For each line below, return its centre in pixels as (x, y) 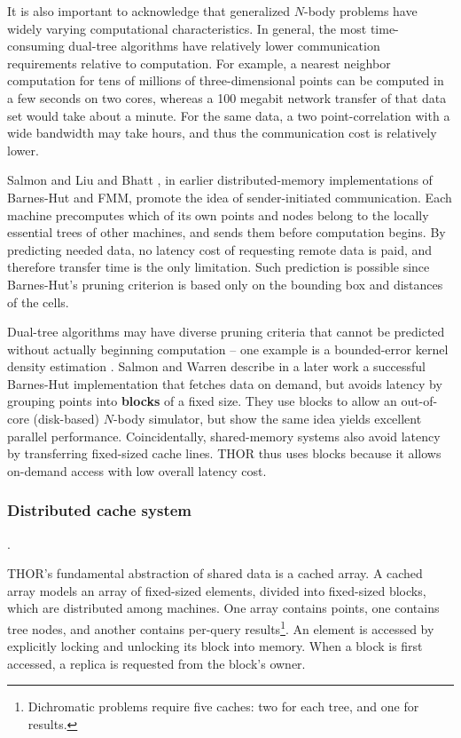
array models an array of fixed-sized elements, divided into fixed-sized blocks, (217, 590)
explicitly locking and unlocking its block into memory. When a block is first (215, 646)
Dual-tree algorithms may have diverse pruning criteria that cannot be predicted (226, 332)
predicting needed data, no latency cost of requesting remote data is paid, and (220, 249)
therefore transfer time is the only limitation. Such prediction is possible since (219, 267)
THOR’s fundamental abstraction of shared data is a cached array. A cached (215, 573)
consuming (36, 46)
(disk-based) (66, 419)
